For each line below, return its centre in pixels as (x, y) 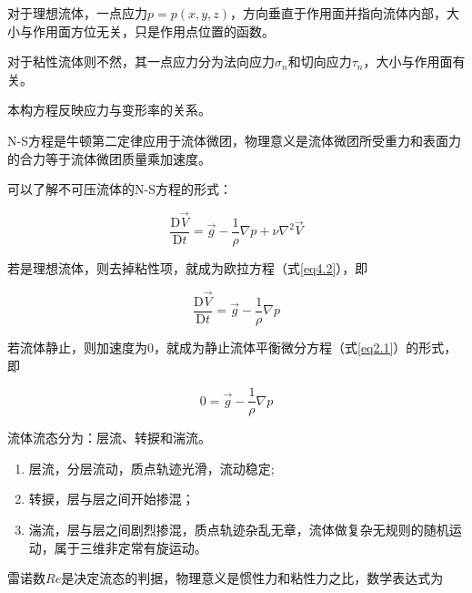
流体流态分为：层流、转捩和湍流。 (109, 438)
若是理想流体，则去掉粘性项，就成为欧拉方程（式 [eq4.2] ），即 (188, 268)
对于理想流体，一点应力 (77, 13)
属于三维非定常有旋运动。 (131, 547)
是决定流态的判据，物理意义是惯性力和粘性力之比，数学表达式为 (252, 578)
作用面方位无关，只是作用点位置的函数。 (153, 31)
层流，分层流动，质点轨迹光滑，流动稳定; (151, 468)
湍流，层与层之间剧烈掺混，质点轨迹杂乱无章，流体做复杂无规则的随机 (239, 529)
